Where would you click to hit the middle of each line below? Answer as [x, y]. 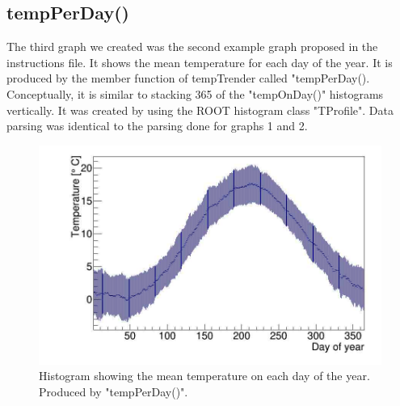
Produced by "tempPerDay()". [114, 391]
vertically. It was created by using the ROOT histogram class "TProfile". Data [200, 110]
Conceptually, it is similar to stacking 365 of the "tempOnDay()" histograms [195, 93]
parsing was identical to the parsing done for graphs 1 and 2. [157, 126]
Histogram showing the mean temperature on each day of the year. [204, 376]
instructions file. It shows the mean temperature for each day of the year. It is [200, 62]
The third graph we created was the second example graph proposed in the [192, 47]
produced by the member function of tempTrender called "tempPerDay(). [188, 78]
